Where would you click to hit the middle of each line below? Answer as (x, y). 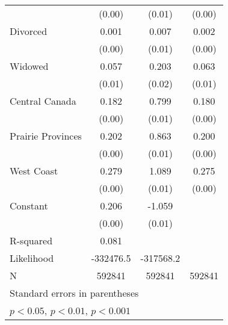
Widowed (29, 66)
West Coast (34, 171)
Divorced (29, 31)
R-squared (31, 240)
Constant (29, 206)
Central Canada (43, 101)
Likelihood (32, 258)
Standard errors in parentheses (74, 293)
